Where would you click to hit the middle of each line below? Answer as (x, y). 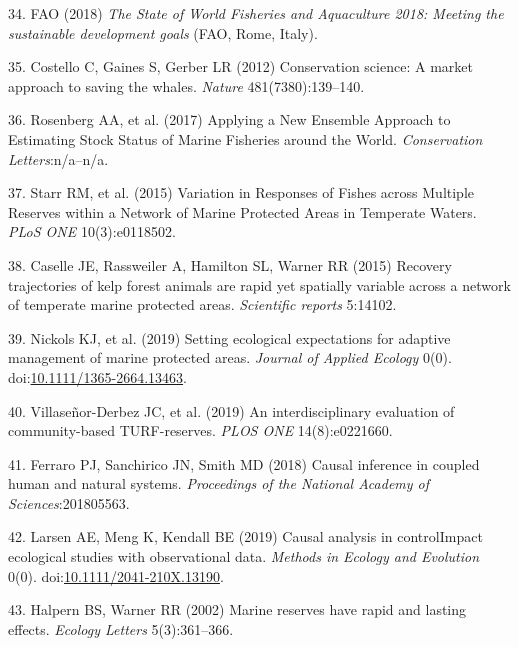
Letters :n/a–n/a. (58, 158)
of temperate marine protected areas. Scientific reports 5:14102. (202, 304)
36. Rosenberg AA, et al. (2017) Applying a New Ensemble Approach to (229, 119)
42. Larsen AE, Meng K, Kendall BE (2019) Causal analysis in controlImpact (245, 536)
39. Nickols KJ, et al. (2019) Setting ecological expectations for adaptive (229, 337)
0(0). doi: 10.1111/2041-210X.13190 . (116, 575)
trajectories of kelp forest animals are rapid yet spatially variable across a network (259, 284)
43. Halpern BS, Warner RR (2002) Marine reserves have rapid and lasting (237, 609)
